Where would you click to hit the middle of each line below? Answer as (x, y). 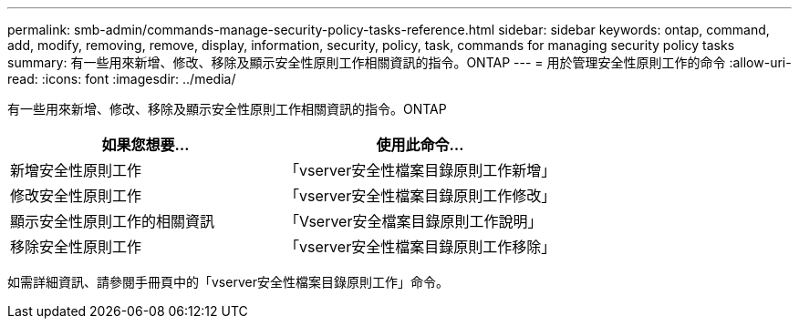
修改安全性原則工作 (76, 196)
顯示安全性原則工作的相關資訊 (113, 221)
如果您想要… (145, 145)
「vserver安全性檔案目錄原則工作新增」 (420, 170)
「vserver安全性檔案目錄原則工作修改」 (420, 196)
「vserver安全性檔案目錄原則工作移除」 (420, 247)
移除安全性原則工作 (76, 247)
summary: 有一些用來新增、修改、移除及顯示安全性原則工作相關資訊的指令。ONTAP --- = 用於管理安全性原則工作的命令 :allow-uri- (399, 62)
